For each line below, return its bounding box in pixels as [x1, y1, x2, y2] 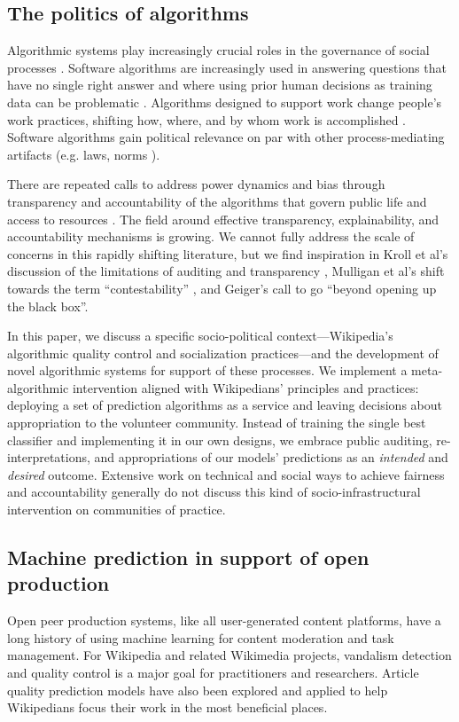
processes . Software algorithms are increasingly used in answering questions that [7, 58, 447, 76]
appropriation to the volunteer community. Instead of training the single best [7, 413, 426, 432]
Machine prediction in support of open [7, 544, 370, 571]
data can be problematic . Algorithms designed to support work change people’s [7, 92, 442, 111]
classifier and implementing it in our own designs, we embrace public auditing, [7, 430, 432, 449]
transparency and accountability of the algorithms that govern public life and [7, 192, 427, 210]
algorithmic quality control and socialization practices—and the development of [7, 343, 439, 362]
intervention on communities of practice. [7, 500, 226, 519]
